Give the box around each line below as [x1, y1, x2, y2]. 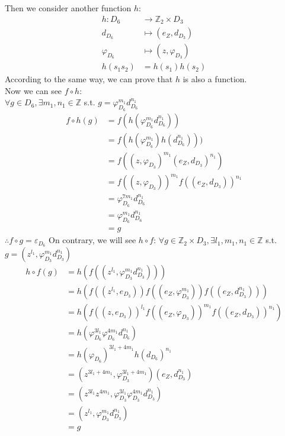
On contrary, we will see [49, 234, 136, 246]
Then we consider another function [5, 2, 132, 14]
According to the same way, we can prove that [5, 73, 173, 85]
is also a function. [182, 73, 247, 85]
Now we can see [5, 84, 62, 96]
